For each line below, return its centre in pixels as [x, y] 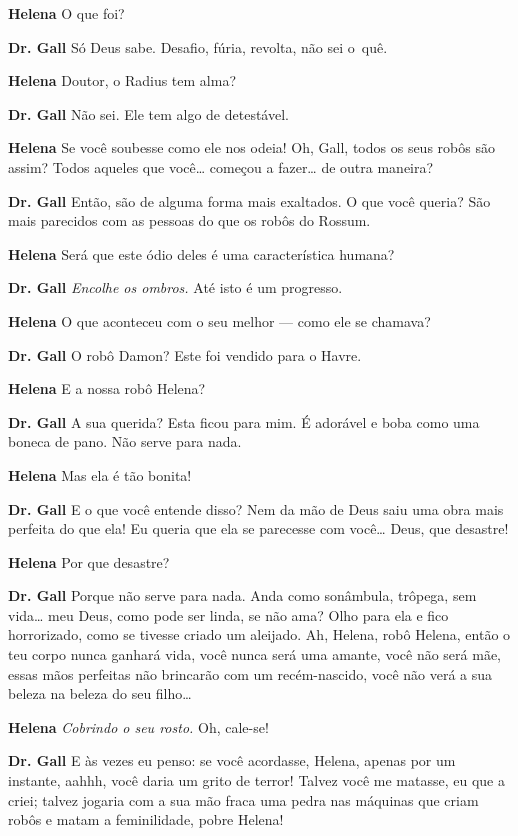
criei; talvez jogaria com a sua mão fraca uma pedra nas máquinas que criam [243, 799]
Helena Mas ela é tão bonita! [100, 474]
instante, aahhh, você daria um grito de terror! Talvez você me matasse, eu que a [256, 780]
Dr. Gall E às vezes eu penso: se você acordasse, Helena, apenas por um [232, 760]
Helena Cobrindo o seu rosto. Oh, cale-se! [138, 726]
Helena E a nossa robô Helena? [107, 388]
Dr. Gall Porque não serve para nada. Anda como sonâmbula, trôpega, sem [242, 595]
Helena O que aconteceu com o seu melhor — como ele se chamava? [219, 320]
